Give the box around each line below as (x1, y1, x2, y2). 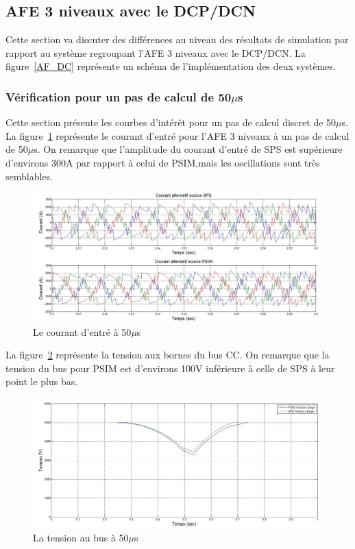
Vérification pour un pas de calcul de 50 (5, 88, 232, 105)
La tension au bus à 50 (33, 530, 129, 544)
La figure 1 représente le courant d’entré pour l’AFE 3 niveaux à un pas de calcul (5, 128, 350, 143)
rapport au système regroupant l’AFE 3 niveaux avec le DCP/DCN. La (5, 45, 306, 60)
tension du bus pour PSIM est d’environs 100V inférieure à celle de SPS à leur (5, 361, 335, 375)
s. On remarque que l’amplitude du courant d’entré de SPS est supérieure (34, 142, 343, 156)
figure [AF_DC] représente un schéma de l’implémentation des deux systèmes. (5, 59, 336, 73)
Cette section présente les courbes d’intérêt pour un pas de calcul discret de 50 (5, 115, 336, 130)
